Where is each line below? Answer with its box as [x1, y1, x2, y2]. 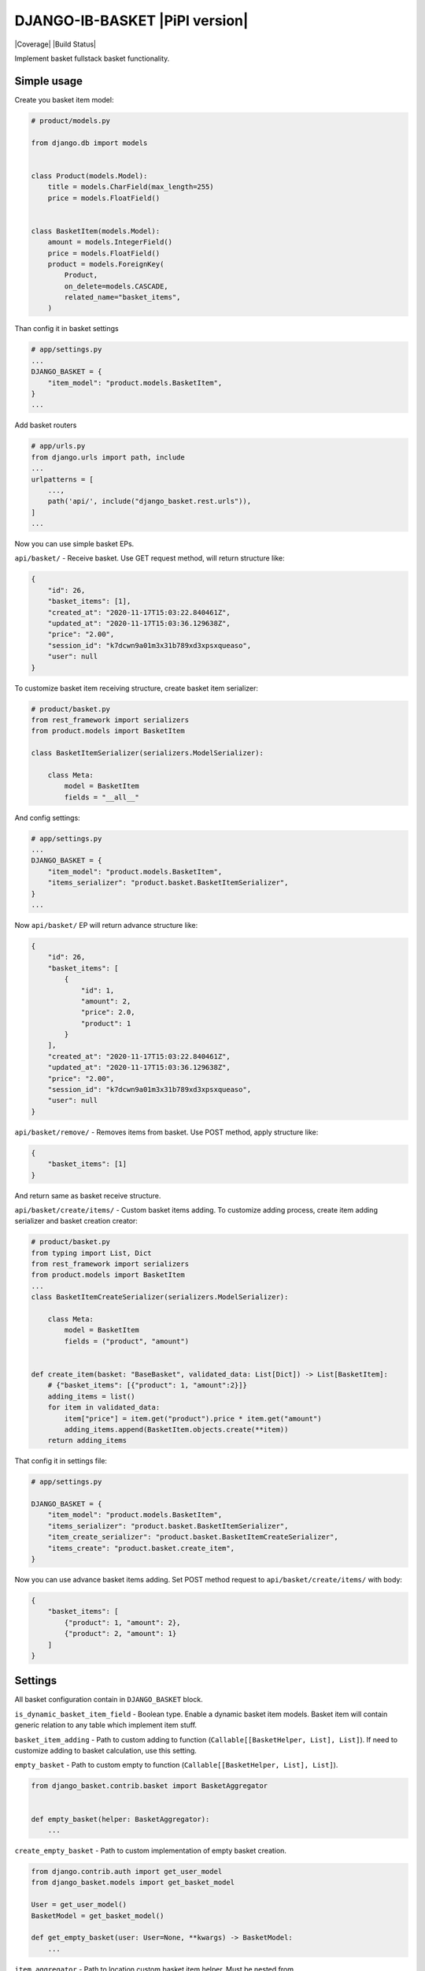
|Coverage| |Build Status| [14, 39, 97, 49]
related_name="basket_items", [64, 292, 181, 302]
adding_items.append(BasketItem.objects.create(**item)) [64, 1425, 289, 1434]
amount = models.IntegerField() [47, 237, 173, 247]
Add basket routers [14, 420, 77, 430]
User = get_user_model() [31, 1900, 128, 1910]
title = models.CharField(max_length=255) [47, 182, 214, 192]
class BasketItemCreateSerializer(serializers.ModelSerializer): [31, 1293, 289, 1302]
